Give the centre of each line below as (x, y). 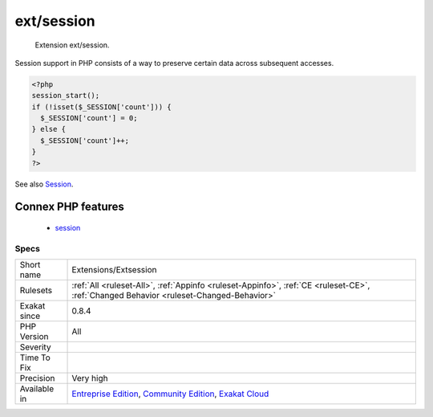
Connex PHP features (69, 207)
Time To (35, 358)
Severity (35, 347)
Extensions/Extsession (114, 270)
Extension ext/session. (72, 45)
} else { (49, 129)
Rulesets (36, 291)
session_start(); (66, 96)
